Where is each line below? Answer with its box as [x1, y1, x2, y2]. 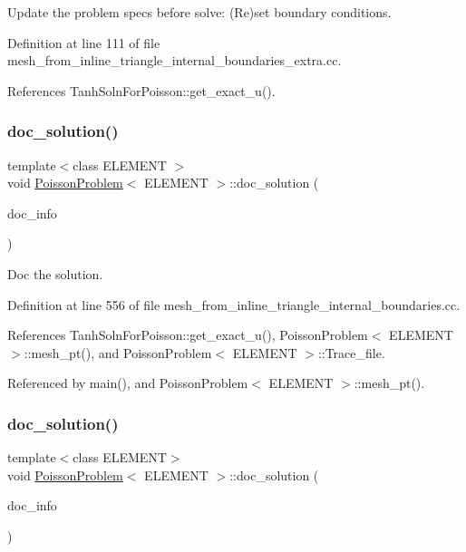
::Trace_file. [317, 343, 385, 362]
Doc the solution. [7, 264, 103, 283]
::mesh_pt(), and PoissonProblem [24, 343, 212, 362]
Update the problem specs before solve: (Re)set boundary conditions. [7, 3, 392, 21]
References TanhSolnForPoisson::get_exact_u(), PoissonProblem [7, 325, 368, 344]
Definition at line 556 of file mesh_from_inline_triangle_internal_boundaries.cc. [7, 295, 461, 314]
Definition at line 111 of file [7, 33, 160, 52]
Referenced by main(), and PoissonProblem [7, 373, 248, 392]
